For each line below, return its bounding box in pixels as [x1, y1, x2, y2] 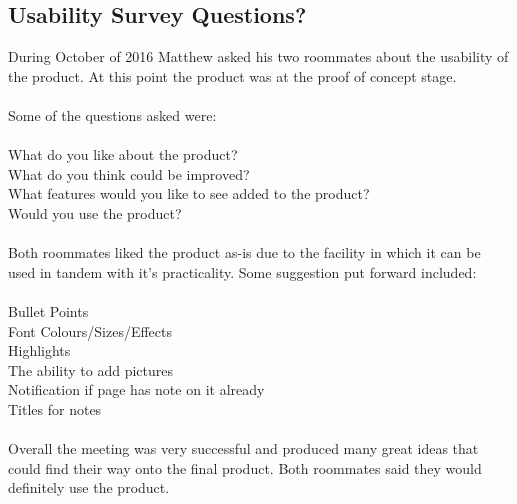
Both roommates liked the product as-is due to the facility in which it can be [8, 242, 481, 263]
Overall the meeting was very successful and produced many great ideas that [8, 438, 479, 459]
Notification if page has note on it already [8, 379, 265, 400]
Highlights [8, 340, 71, 361]
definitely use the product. [8, 477, 170, 498]
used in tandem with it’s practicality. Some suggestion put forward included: [8, 261, 477, 282]
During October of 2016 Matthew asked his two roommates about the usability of [8, 46, 509, 67]
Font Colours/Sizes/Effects [8, 320, 172, 341]
